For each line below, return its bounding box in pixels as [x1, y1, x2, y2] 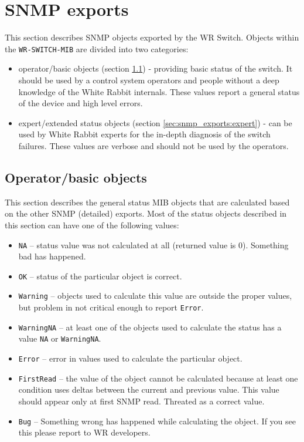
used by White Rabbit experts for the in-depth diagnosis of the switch [18, 128, 271, 140]
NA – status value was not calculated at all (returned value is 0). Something [18, 238, 289, 251]
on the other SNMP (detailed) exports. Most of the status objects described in [5, 207, 287, 220]
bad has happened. [18, 250, 86, 262]
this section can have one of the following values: [5, 218, 179, 231]
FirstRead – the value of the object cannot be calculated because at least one [18, 372, 298, 384]
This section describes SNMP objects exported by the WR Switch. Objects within [5, 31, 299, 43]
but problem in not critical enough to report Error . [18, 301, 204, 313]
